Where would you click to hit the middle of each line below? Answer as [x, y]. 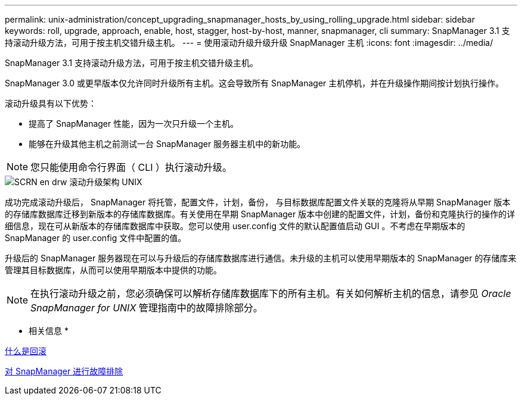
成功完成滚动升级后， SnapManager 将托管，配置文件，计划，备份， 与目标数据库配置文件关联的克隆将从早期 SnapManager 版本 [258, 202]
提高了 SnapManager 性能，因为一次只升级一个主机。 [134, 124]
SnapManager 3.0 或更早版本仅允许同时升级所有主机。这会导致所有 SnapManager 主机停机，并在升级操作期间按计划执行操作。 [254, 83]
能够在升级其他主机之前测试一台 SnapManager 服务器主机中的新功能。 [167, 144]
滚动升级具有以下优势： [51, 103]
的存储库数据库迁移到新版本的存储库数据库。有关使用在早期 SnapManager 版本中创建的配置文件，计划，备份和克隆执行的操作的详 [260, 214]
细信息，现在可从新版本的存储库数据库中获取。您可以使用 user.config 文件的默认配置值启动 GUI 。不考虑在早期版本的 [235, 226]
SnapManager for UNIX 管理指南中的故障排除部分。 [147, 308]
